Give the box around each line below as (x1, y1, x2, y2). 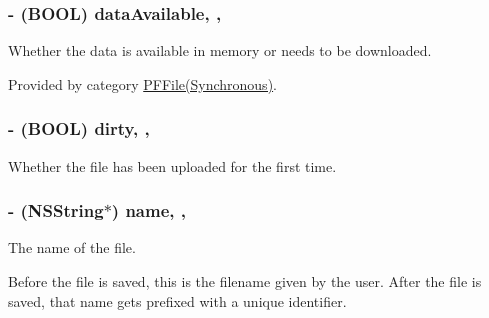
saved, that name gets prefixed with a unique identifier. (8, 290, 347, 311)
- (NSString (8, 198, 104, 223)
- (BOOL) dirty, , (8, 116, 150, 141)
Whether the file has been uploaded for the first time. (8, 155, 337, 176)
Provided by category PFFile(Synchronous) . (8, 73, 277, 94)
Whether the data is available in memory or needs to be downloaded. (8, 40, 432, 61)
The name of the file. (8, 237, 136, 258)
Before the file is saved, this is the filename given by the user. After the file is (8, 271, 482, 292)
